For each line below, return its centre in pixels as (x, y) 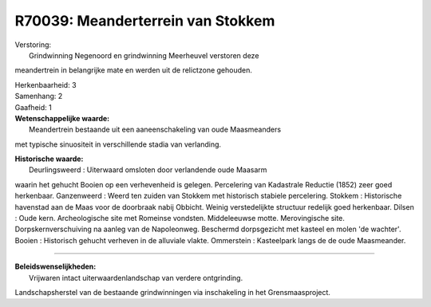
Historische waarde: (49, 159)
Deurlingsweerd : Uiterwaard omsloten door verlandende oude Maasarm (148, 170)
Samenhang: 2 (39, 96)
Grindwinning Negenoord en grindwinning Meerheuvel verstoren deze (144, 55)
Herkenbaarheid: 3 (45, 85)
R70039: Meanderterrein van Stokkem (145, 21)
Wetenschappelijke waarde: (62, 118)
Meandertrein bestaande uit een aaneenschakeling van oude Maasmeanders (155, 130)
